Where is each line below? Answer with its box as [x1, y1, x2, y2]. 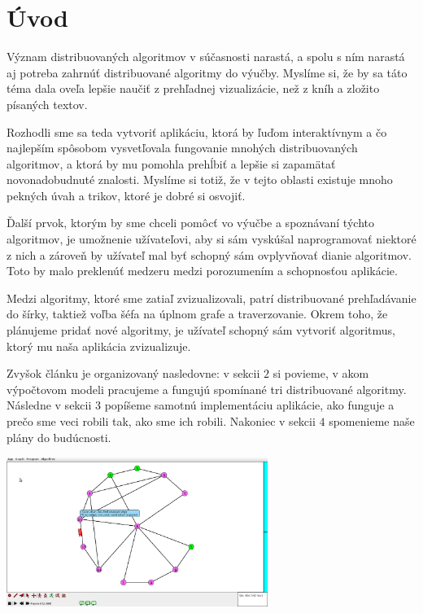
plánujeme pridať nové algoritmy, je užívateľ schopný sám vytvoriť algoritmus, [7, 322, 395, 339]
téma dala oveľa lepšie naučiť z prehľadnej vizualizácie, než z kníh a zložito [7, 80, 380, 97]
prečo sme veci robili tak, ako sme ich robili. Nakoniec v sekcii [7, 413, 316, 429]
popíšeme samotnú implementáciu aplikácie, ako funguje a [104, 396, 395, 414]
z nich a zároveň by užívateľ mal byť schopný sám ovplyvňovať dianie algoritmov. [7, 246, 412, 263]
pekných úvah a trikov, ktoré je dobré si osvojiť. [7, 186, 246, 204]
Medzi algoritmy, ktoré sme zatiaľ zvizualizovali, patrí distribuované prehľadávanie [7, 289, 416, 306]
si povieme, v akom [273, 365, 369, 382]
